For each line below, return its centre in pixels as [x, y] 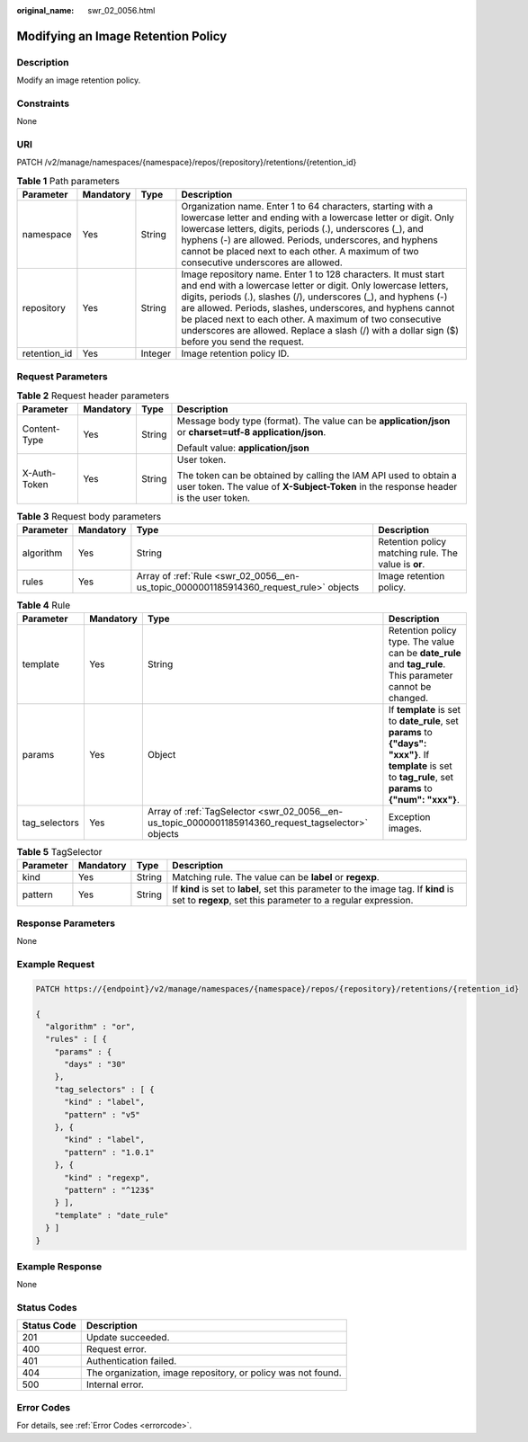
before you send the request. [243, 342]
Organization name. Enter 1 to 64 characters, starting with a [307, 207]
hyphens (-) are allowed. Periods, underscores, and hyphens [309, 240]
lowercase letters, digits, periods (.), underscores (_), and [303, 229]
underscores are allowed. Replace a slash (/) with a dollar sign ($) [320, 331]
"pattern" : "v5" [103, 1114]
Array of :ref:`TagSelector [201, 812]
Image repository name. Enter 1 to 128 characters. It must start [313, 274]
